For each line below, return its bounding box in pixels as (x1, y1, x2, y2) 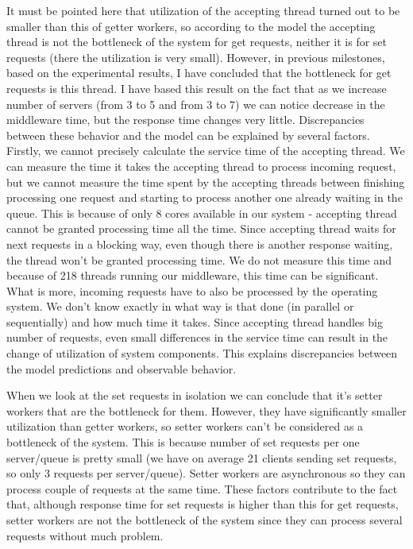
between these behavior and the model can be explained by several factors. (6, 126, 370, 143)
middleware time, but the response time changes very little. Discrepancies (6, 111, 365, 128)
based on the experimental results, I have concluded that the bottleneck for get (6, 64, 392, 81)
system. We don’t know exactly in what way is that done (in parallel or (6, 298, 354, 315)
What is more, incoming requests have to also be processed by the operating (6, 282, 378, 299)
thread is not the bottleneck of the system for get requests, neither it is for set (6, 33, 388, 50)
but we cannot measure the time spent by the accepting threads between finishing (6, 173, 405, 190)
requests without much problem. (6, 527, 164, 543)
